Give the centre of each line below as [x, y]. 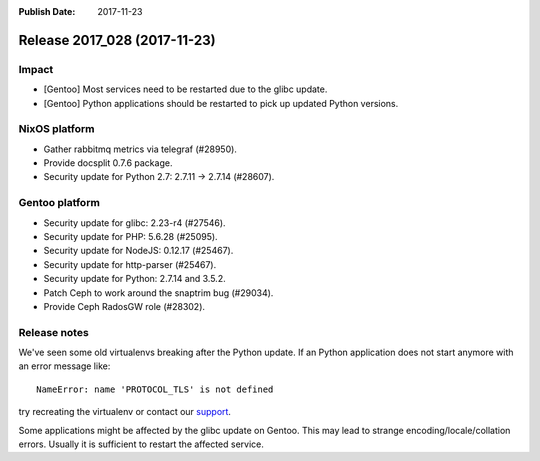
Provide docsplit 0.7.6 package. [108, 163]
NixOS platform [56, 129]
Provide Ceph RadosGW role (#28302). [124, 306]
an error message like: [64, 366]
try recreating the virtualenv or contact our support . [125, 412]
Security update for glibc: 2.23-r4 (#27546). [134, 222]
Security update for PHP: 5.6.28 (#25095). [131, 236]
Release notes [53, 332]
